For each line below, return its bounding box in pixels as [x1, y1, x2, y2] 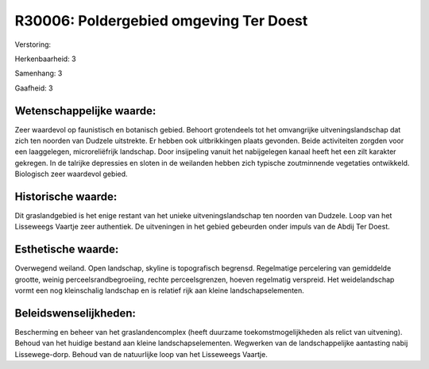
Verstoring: [14, 40, 52, 49]
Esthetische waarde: [14, 243, 119, 256]
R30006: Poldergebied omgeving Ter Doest [14, 12, 308, 29]
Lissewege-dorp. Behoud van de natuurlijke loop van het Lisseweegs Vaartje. [14, 349, 268, 359]
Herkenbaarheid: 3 [14, 54, 76, 63]
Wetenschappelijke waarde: [14, 104, 157, 117]
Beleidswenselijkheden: [14, 306, 137, 320]
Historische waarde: [14, 190, 118, 203]
